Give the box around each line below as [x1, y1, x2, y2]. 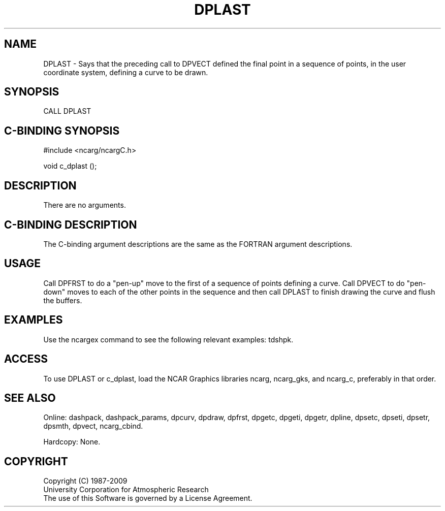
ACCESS [4, 353, 48, 366]
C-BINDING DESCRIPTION [4, 218, 137, 231]
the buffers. [43, 296, 82, 305]
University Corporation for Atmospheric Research [43, 485, 209, 494]
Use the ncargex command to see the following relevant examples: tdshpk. [43, 335, 294, 344]
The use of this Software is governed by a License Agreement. [43, 494, 252, 503]
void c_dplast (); [43, 162, 97, 171]
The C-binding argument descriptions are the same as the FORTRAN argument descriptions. [43, 239, 353, 248]
